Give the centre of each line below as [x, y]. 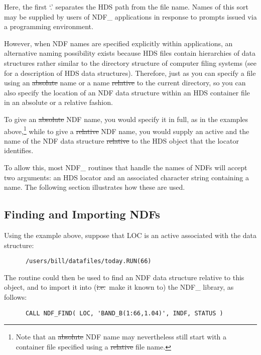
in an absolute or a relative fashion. [58, 102]
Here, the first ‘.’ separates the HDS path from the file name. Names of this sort [126, 7]
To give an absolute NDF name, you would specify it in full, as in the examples [126, 119]
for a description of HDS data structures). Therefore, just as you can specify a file [130, 73]
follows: [16, 297]
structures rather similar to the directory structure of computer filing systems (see [130, 63]
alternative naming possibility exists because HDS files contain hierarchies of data [130, 53]
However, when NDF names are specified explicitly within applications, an [118, 43]
